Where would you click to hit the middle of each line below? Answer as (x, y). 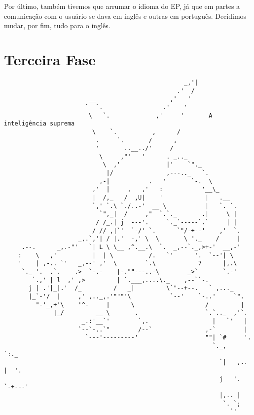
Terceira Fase (50, 59)
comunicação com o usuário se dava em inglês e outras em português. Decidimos (125, 16)
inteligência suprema (39, 124)
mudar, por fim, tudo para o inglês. (57, 25)
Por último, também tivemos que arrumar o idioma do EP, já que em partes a (122, 6)
